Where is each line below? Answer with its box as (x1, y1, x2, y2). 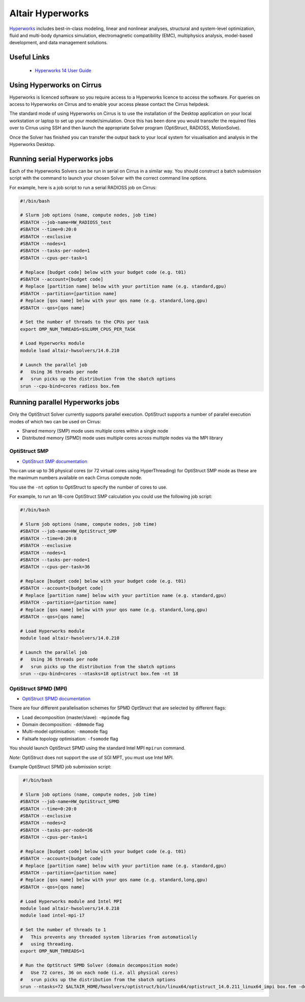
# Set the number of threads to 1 (20, 927, 106, 933)
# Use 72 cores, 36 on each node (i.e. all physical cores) (20, 969, 178, 976)
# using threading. (20, 941, 74, 947)
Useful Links (9, 53, 50, 62)
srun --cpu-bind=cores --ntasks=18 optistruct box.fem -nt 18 (20, 671, 178, 677)
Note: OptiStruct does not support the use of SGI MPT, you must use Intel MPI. (9, 754, 174, 760)
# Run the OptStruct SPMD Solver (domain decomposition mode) (20, 962, 178, 968)
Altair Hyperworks (9, 8, 89, 19)
